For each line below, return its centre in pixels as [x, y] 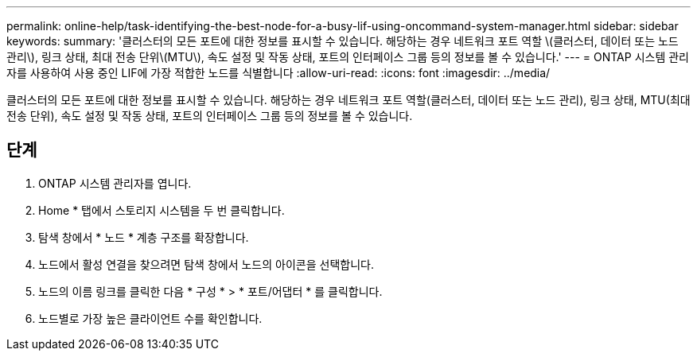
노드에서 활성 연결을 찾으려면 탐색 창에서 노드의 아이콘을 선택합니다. [206, 264]
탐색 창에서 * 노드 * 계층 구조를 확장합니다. [144, 237]
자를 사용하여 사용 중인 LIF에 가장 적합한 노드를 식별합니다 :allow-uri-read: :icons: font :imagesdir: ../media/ [278, 73]
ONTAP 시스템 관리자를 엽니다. [115, 183]
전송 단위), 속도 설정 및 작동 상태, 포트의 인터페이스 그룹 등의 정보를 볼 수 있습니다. [210, 116]
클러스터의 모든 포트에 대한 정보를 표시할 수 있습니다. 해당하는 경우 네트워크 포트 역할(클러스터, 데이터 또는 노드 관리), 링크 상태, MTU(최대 [348, 100]
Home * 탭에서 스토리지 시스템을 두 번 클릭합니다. [162, 210]
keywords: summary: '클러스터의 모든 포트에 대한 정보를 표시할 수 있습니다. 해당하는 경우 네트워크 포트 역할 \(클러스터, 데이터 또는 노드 [343, 41]
